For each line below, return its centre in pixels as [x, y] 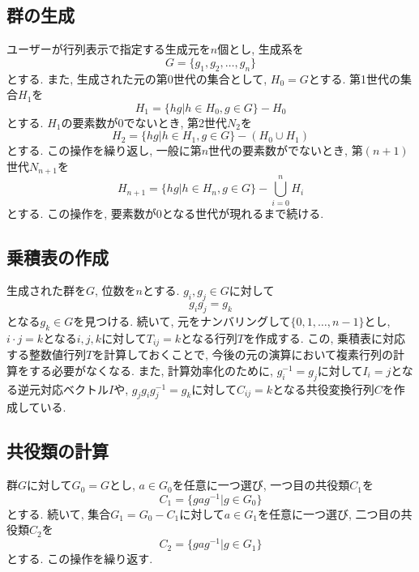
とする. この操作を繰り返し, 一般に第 [104, 150]
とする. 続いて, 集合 [59, 513]
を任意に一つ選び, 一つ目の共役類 [261, 485]
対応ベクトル [74, 388]
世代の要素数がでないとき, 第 [286, 150]
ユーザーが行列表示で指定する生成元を [109, 49]
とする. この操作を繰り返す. [80, 559]
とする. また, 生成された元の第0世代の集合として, [137, 78]
